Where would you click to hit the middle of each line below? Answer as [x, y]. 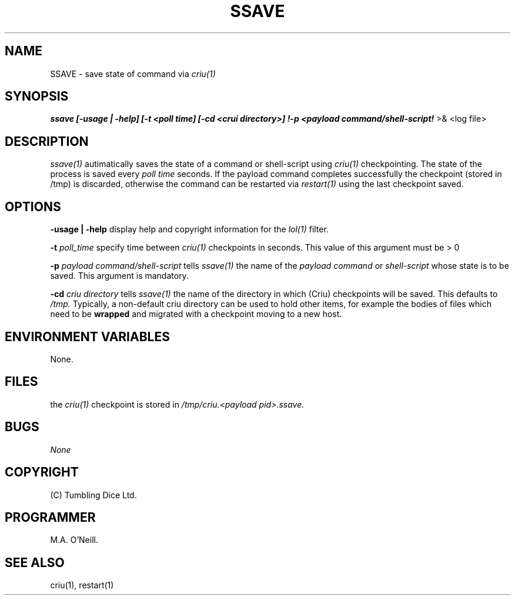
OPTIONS [33, 206]
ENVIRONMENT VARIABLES [87, 336]
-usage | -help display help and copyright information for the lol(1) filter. [189, 229]
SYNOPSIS [37, 96]
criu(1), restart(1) [82, 585]
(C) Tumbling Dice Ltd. [93, 495]
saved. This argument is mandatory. [119, 276]
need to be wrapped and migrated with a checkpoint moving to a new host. [196, 314]
